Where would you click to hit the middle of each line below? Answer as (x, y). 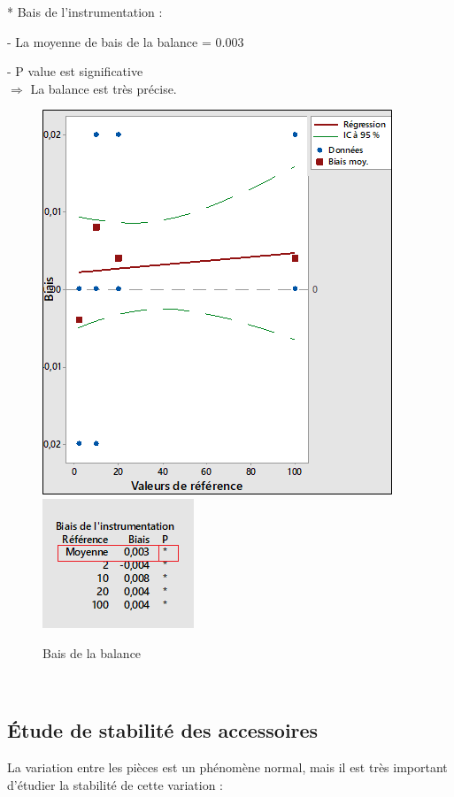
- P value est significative (75, 71)
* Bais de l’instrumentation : (85, 11)
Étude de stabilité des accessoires (163, 730)
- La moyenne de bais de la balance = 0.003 (126, 41)
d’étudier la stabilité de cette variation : (115, 784)
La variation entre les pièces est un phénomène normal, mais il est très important (227, 766)
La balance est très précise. (104, 88)
